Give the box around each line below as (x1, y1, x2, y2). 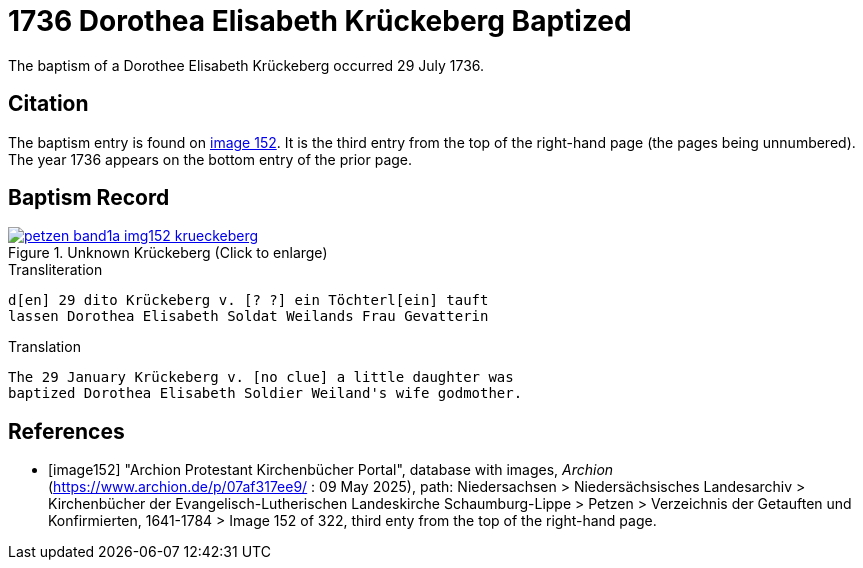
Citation (8, 91, 89, 117)
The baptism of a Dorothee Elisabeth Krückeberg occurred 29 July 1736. (8, 56, 485, 74)
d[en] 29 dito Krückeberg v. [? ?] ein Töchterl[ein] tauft (8, 292, 489, 309)
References (8, 418, 125, 444)
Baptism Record (8, 185, 170, 211)
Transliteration (8, 261, 103, 279)
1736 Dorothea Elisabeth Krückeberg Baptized (8, 4, 632, 38)
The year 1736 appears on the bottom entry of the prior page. (8, 150, 413, 168)
